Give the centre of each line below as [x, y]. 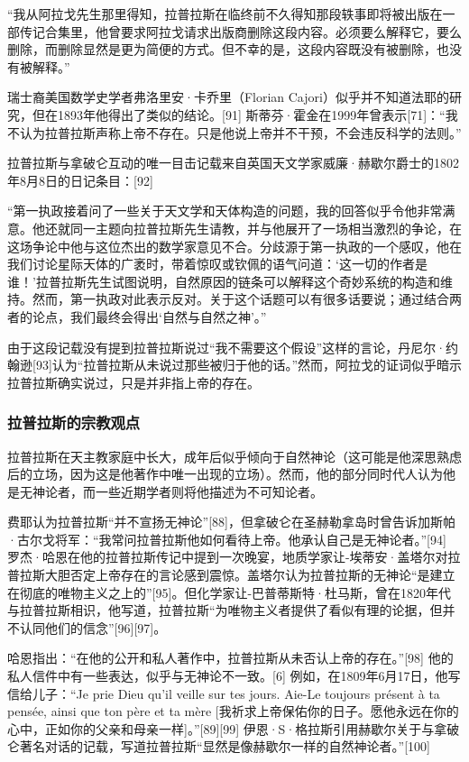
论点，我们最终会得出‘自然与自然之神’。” [149, 316]
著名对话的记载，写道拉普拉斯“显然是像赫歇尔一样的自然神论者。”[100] [225, 746]
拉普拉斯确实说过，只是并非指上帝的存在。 [133, 382]
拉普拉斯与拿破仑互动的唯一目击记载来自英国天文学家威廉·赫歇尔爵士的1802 [233, 163]
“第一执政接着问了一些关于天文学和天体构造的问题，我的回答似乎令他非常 [225, 211]
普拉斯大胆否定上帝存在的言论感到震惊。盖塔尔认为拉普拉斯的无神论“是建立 [231, 575]
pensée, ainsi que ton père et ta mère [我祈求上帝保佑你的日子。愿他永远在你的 [233, 711]
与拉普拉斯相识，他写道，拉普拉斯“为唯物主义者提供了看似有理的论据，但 [225, 610]
